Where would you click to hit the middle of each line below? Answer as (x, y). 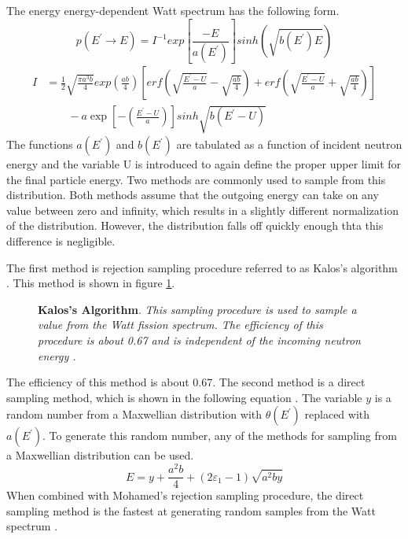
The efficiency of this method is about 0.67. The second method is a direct (186, 382)
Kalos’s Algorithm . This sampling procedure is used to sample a (197, 309)
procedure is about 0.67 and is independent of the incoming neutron (199, 340)
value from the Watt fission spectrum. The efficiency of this (180, 325)
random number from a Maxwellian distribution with (134, 414)
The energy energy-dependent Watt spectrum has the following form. (173, 10)
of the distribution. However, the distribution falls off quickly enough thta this (195, 225)
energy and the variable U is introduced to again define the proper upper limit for (204, 164)
